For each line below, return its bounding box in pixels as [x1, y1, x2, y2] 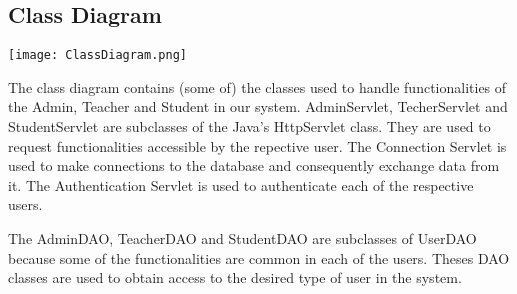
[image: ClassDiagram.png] [8, 48, 187, 63]
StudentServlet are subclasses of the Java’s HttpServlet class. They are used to [8, 116, 491, 137]
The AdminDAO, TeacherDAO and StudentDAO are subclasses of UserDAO [8, 228, 477, 249]
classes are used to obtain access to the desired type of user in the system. [8, 267, 462, 288]
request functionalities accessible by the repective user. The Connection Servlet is [8, 135, 507, 156]
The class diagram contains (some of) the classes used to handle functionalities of [8, 76, 507, 97]
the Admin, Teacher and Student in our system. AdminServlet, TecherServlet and [8, 96, 508, 117]
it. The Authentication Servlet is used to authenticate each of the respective [8, 174, 474, 195]
